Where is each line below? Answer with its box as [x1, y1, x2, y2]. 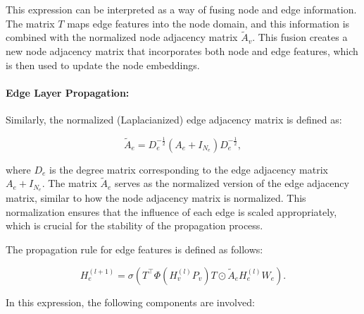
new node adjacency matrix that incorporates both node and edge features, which [6, 44, 358, 58]
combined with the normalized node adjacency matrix [6, 30, 238, 44]
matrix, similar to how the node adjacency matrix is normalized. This [6, 191, 306, 205]
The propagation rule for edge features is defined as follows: [6, 242, 263, 257]
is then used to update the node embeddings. [6, 57, 200, 72]
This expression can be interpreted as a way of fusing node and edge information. [6, 2, 357, 16]
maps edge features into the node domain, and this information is [67, 16, 350, 30]
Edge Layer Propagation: [6, 85, 130, 99]
